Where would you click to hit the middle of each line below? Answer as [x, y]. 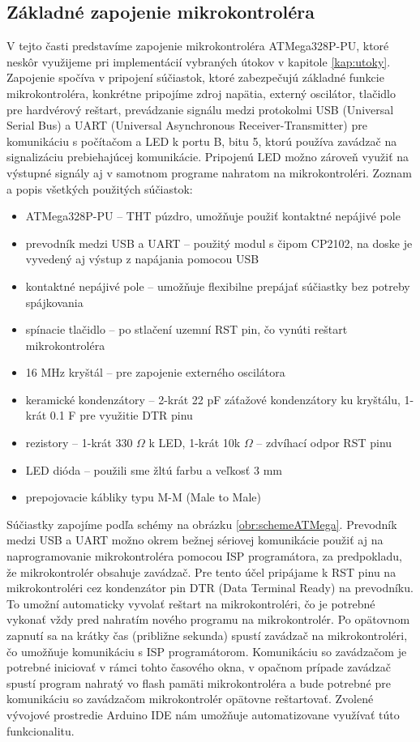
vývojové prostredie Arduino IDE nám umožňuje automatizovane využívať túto [203, 714]
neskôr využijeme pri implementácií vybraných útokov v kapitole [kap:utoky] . [199, 61]
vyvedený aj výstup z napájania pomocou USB [142, 259]
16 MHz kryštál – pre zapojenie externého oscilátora [155, 372]
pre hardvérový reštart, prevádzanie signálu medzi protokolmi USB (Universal [200, 109]
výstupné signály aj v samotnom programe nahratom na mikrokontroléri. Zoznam [209, 172]
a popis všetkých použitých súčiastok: [100, 188]
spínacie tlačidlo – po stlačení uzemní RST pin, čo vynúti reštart [186, 329]
